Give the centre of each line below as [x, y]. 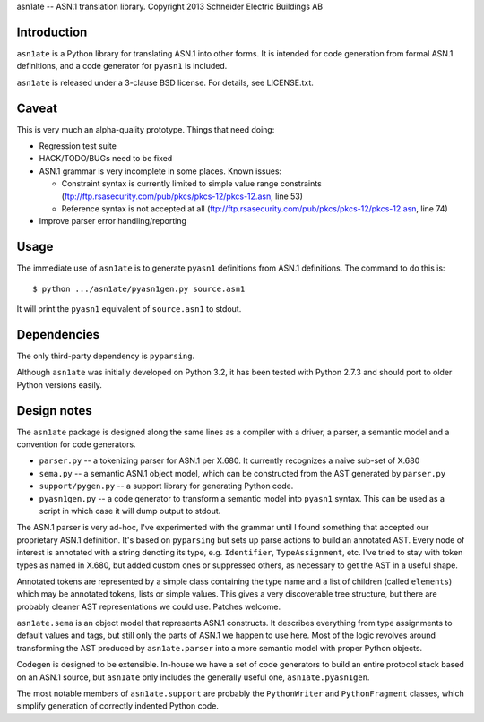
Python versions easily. [59, 384]
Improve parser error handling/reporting [113, 221]
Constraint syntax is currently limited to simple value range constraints [191, 184]
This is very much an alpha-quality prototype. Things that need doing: [146, 129]
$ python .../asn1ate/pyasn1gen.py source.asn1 [139, 288]
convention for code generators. [76, 444]
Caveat [37, 108]
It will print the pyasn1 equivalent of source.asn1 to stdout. [129, 309]
